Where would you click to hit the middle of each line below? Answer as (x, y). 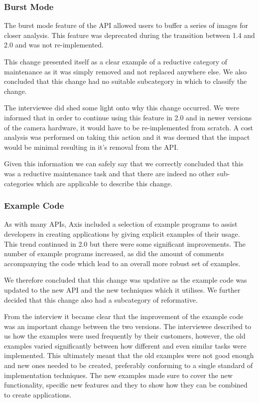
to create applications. (38, 394)
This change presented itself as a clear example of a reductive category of (116, 61)
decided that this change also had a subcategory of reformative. (101, 299)
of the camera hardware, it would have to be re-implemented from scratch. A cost (129, 127)
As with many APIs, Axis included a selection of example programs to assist (121, 224)
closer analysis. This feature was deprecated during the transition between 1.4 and (129, 35)
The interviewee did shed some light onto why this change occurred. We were (122, 108)
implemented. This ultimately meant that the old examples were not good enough (129, 355)
